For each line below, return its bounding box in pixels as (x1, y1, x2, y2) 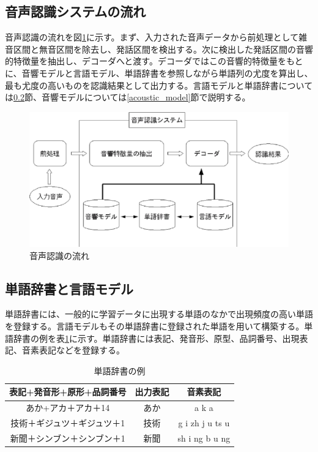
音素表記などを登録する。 (21, 344, 125, 356)
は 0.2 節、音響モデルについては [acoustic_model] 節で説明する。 (5, 91, 251, 104)
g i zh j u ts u (178, 416, 230, 429)
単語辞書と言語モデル (5, 279, 133, 298)
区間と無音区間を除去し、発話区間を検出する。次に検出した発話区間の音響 (13, 42, 313, 55)
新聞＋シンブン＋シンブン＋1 (10, 431, 125, 444)
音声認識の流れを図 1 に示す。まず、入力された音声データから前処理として (5, 31, 299, 43)
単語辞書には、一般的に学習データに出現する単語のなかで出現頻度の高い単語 (5, 307, 313, 320)
